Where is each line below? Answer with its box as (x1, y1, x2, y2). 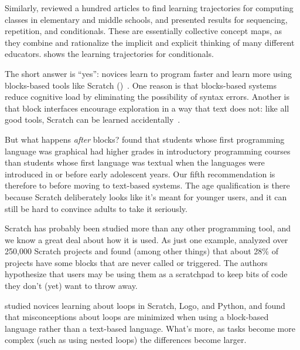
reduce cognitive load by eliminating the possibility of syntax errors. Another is (5, 90, 289, 103)
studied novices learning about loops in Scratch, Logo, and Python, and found (5, 299, 285, 311)
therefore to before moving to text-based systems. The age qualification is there (5, 179, 290, 191)
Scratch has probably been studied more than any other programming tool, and (5, 222, 291, 234)
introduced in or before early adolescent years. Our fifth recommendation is (5, 167, 275, 180)
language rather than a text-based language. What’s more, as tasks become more (5, 322, 295, 334)
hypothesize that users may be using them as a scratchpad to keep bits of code (5, 268, 288, 280)
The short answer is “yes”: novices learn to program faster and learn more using (5, 67, 292, 79)
